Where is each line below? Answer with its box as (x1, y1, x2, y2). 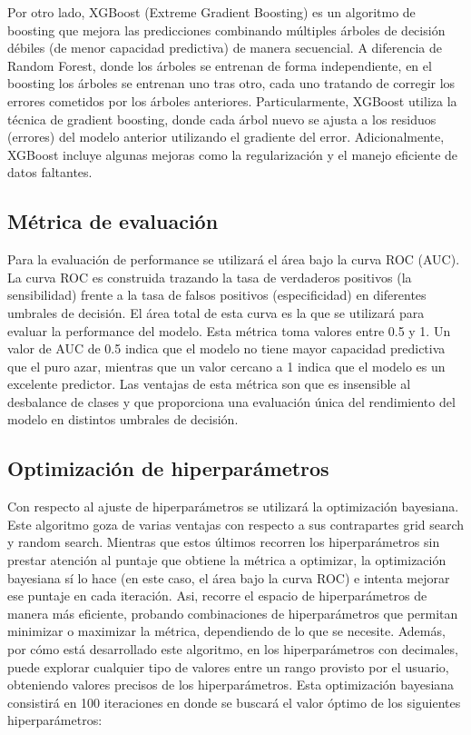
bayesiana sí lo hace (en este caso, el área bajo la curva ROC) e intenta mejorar (7, 568, 450, 587)
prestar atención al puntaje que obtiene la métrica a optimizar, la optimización (7, 551, 446, 570)
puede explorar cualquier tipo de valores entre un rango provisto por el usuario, (7, 657, 449, 676)
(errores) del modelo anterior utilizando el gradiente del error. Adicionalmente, (7, 127, 445, 146)
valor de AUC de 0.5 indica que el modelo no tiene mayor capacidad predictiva (7, 339, 446, 358)
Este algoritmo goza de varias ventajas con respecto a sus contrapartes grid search (7, 514, 465, 533)
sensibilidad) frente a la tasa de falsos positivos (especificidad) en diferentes (7, 285, 427, 304)
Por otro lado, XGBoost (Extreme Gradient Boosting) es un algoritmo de (7, 3, 416, 21)
